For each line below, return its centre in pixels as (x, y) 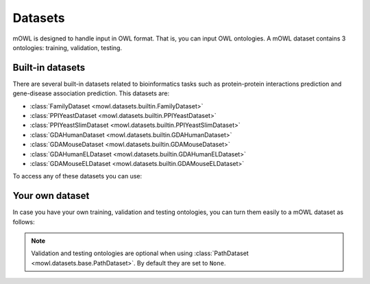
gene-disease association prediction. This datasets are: (91, 93)
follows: (24, 222)
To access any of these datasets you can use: (77, 176)
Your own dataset (51, 196)
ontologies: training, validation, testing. (67, 47)
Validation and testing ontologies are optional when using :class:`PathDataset (140, 253)
